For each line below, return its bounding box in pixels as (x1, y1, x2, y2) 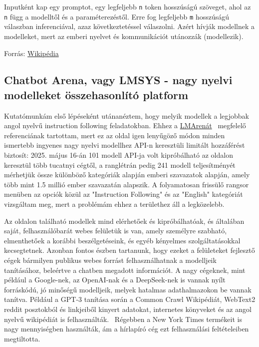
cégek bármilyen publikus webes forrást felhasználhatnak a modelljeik (4, 255, 217, 265)
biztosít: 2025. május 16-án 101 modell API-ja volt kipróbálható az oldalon (4, 150, 233, 160)
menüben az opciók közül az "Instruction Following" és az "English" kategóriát (4, 189, 243, 199)
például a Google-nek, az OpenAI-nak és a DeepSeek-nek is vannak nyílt (4, 274, 226, 285)
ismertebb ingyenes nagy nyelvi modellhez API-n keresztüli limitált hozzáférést (4, 140, 245, 150)
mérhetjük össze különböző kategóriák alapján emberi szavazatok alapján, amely (4, 169, 250, 180)
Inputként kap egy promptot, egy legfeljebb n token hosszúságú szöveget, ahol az (4, 2, 251, 12)
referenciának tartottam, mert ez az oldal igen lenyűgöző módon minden (4, 130, 225, 140)
